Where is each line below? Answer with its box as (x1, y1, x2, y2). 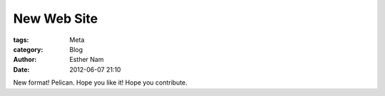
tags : (13, 36, 29, 44)
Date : (13, 65, 30, 74)
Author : (13, 55, 37, 64)
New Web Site (13, 11, 98, 26)
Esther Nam (69, 55, 104, 64)
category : (13, 45, 43, 53)
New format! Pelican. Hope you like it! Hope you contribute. (13, 78, 188, 87)
